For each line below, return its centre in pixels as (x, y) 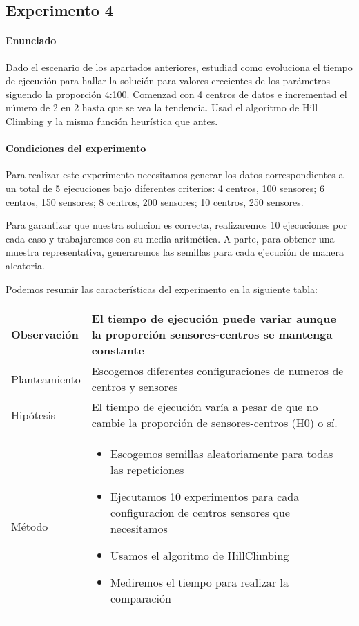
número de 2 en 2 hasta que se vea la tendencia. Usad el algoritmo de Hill (162, 107)
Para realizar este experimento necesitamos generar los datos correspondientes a (175, 174)
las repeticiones (147, 470)
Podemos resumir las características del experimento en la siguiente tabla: (162, 288)
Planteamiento (46, 379)
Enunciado (31, 40)
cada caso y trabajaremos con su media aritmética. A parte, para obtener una (170, 238)
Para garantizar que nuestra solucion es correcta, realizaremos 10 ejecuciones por (176, 225)
